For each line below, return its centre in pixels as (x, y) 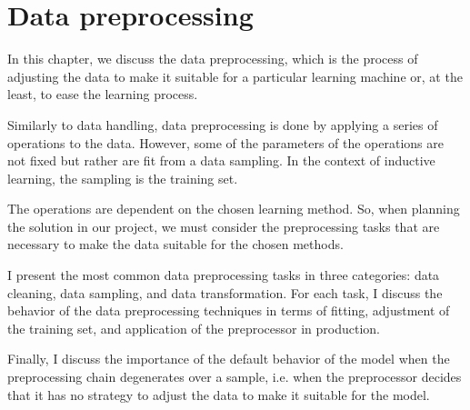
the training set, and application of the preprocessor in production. (194, 328)
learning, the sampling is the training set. (123, 178)
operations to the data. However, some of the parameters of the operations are (226, 142)
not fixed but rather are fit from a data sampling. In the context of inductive (221, 160)
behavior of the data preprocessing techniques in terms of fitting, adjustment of (229, 310)
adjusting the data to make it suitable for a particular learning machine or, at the (235, 76)
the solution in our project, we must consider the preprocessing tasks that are (224, 226)
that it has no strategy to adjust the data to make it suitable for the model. (219, 394)
